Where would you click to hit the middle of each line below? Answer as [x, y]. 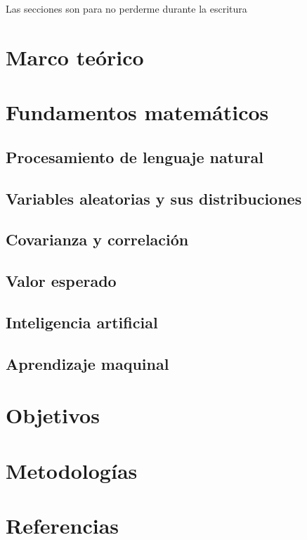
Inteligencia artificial [82, 322]
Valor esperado [61, 281]
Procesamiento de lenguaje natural [135, 156]
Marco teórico [75, 57]
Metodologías [72, 470]
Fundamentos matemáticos [137, 112]
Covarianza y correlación [97, 239]
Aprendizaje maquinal [87, 363]
